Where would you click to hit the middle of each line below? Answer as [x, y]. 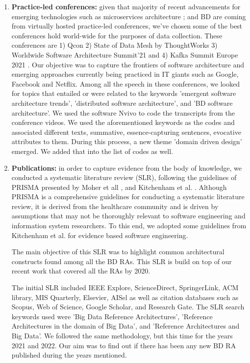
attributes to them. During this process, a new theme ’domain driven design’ [127, 141]
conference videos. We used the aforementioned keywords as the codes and [123, 122]
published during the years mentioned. [69, 355]
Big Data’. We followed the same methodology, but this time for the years [122, 335]
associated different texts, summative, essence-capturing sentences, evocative [126, 132]
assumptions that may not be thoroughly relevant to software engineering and [128, 216]
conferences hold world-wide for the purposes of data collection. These [117, 35]
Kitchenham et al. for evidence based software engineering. [100, 235]
